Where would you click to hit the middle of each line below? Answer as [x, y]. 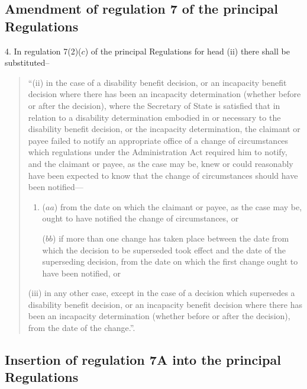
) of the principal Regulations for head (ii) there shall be [187, 51]
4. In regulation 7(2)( [43, 51]
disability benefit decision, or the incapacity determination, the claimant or [164, 129]
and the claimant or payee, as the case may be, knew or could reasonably [161, 163]
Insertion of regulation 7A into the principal [143, 360]
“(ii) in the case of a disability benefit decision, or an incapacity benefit [157, 82]
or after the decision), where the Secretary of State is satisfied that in [154, 105]
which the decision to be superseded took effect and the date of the [164, 250]
